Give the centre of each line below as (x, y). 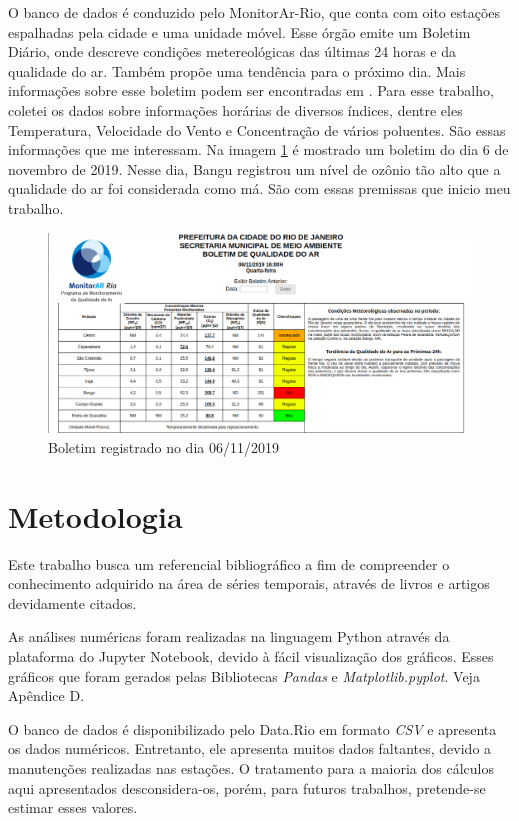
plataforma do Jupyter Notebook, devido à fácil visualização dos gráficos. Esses (251, 656)
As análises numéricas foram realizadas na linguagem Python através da (229, 636)
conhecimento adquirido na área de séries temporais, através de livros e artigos (249, 583)
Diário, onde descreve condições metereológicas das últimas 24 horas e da (232, 51)
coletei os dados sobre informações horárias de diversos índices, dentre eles (235, 109)
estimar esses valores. (73, 807)
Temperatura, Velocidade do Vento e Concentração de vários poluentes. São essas (257, 129)
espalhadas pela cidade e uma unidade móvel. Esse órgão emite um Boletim (239, 31)
